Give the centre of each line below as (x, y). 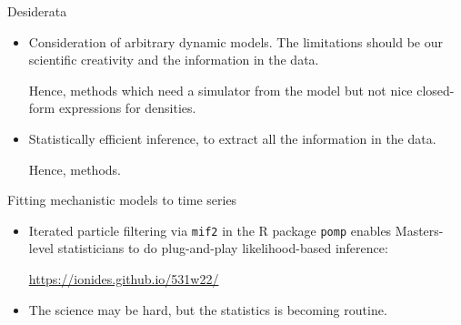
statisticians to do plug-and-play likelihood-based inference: (223, 248)
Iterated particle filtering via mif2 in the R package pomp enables (210, 230)
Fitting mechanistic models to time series (122, 200)
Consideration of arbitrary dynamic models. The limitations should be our (236, 41)
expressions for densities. (127, 108)
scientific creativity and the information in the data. (174, 60)
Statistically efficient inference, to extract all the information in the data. (232, 138)
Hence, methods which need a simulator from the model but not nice (220, 90)
